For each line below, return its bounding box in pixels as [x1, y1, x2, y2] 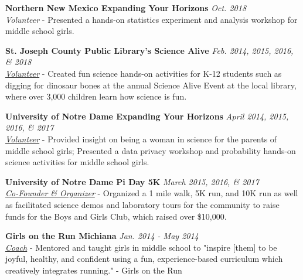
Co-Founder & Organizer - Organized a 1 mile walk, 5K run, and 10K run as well [5, 187, 298, 199]
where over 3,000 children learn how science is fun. [5, 90, 187, 103]
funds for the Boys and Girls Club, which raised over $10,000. [5, 210, 227, 222]
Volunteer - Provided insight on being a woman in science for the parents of [5, 132, 277, 145]
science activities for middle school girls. [5, 156, 149, 168]
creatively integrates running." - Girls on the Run [5, 264, 182, 276]
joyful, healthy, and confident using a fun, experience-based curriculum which [5, 252, 283, 265]
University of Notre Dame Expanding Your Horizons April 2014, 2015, [5, 110, 289, 122]
